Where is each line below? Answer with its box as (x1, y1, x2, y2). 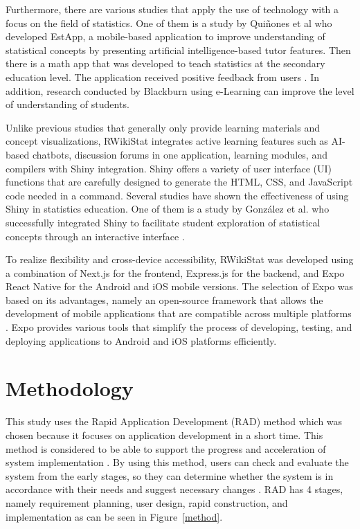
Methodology (6, 374, 134, 402)
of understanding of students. (6, 97, 129, 111)
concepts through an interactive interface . (6, 228, 185, 243)
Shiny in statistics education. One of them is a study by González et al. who (6, 201, 330, 216)
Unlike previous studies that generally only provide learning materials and (6, 120, 320, 134)
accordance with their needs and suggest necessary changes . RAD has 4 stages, (6, 482, 343, 496)
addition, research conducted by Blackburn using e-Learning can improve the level (6, 83, 354, 98)
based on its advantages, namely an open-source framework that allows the (6, 292, 323, 307)
